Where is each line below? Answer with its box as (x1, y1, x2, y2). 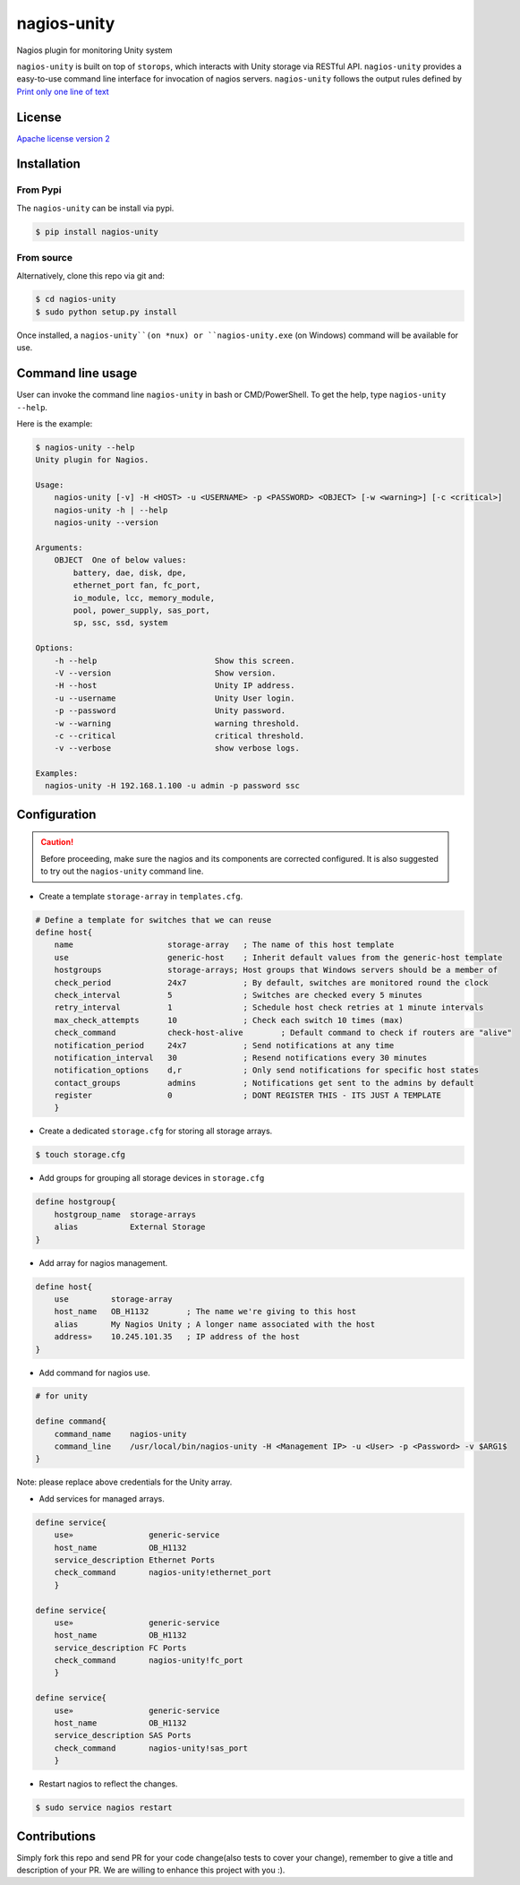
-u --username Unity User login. (54, 693, 295, 703)
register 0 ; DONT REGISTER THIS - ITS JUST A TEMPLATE (54, 1090, 442, 1101)
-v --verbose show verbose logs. (54, 744, 300, 753)
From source (16, 252, 73, 264)
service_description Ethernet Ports (54, 1554, 215, 1565)
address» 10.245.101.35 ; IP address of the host (54, 1331, 300, 1342)
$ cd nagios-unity (35, 294, 116, 305)
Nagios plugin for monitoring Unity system (16, 45, 173, 56)
